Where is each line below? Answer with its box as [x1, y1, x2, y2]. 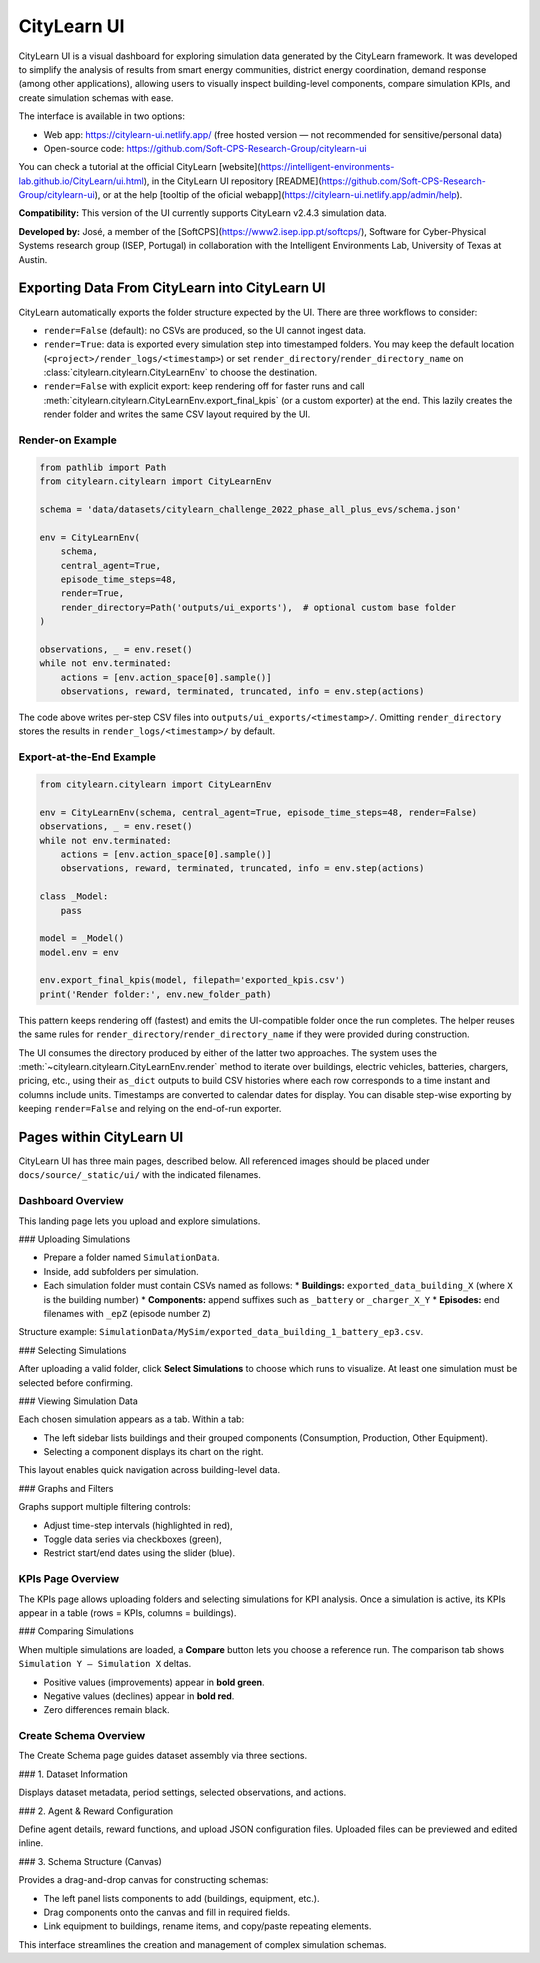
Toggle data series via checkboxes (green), [43, 1533, 222, 1545]
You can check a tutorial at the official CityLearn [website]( [18, 161, 261, 173]
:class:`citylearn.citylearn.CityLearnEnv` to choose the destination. [43, 366, 318, 379]
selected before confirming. [18, 1376, 134, 1389]
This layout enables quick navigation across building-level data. [18, 1464, 280, 1476]
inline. [18, 1837, 44, 1849]
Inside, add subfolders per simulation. [43, 1265, 199, 1277]
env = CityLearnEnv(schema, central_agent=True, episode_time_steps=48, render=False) [39, 806, 478, 818]
